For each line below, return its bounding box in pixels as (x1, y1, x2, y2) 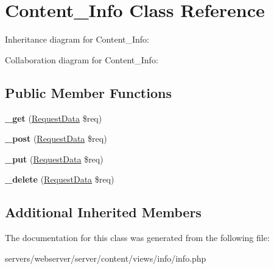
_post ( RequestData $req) (5, 132, 107, 145)
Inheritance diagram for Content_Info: (5, 33, 149, 46)
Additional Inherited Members (5, 203, 202, 222)
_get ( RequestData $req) (5, 111, 102, 124)
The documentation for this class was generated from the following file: (5, 231, 270, 244)
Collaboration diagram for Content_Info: (5, 53, 158, 66)
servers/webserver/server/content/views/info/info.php (5, 251, 206, 264)
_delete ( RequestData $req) (5, 173, 114, 186)
